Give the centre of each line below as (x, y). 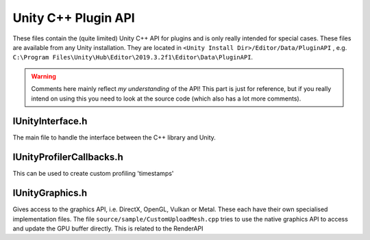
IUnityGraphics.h (50, 193)
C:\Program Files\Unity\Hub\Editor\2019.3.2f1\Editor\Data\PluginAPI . (133, 57)
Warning (44, 76)
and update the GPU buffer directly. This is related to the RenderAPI (108, 228)
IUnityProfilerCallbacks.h (68, 157)
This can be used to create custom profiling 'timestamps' (93, 174)
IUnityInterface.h (50, 121)
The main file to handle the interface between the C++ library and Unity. (114, 137)
